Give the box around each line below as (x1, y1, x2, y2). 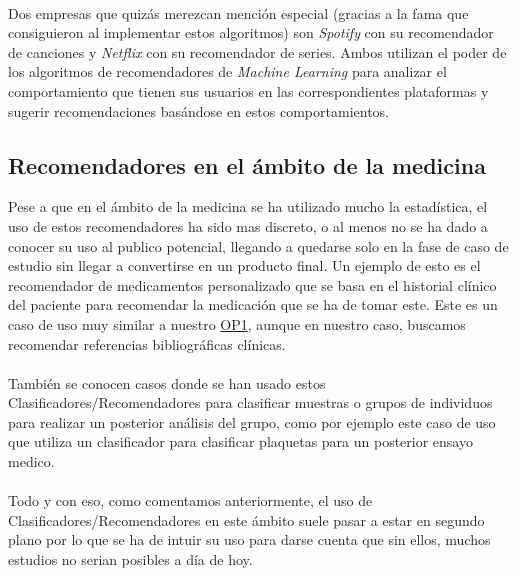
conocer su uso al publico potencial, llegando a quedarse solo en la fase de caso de (8, 235, 509, 256)
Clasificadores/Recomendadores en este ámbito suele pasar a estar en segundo (8, 509, 485, 530)
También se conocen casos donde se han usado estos (8, 372, 326, 393)
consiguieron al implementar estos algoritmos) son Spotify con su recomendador (8, 22, 494, 43)
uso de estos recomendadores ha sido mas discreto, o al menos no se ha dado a (8, 215, 488, 236)
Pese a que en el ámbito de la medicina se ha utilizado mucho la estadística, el (8, 196, 488, 217)
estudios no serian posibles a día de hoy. (8, 549, 253, 570)
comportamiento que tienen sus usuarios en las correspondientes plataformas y (8, 80, 489, 101)
